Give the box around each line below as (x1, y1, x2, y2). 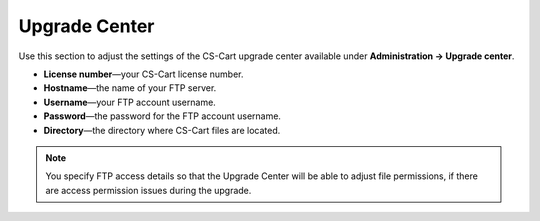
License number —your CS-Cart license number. (43, 68, 244, 80)
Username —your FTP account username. (43, 96, 217, 108)
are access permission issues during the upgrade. (45, 184, 252, 196)
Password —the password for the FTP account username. (43, 110, 282, 122)
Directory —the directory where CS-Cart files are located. (43, 124, 281, 136)
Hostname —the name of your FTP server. (43, 82, 217, 94)
